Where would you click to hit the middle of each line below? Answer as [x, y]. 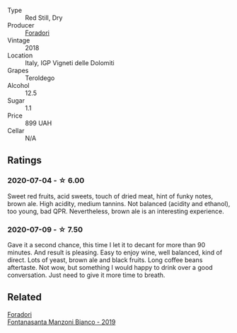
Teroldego [40, 78]
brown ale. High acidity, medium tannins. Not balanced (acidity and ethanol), [119, 203]
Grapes [18, 70]
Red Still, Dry [44, 18]
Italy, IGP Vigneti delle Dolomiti [70, 63]
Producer [21, 25]
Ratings [25, 160]
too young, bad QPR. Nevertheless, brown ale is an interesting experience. [116, 211]
